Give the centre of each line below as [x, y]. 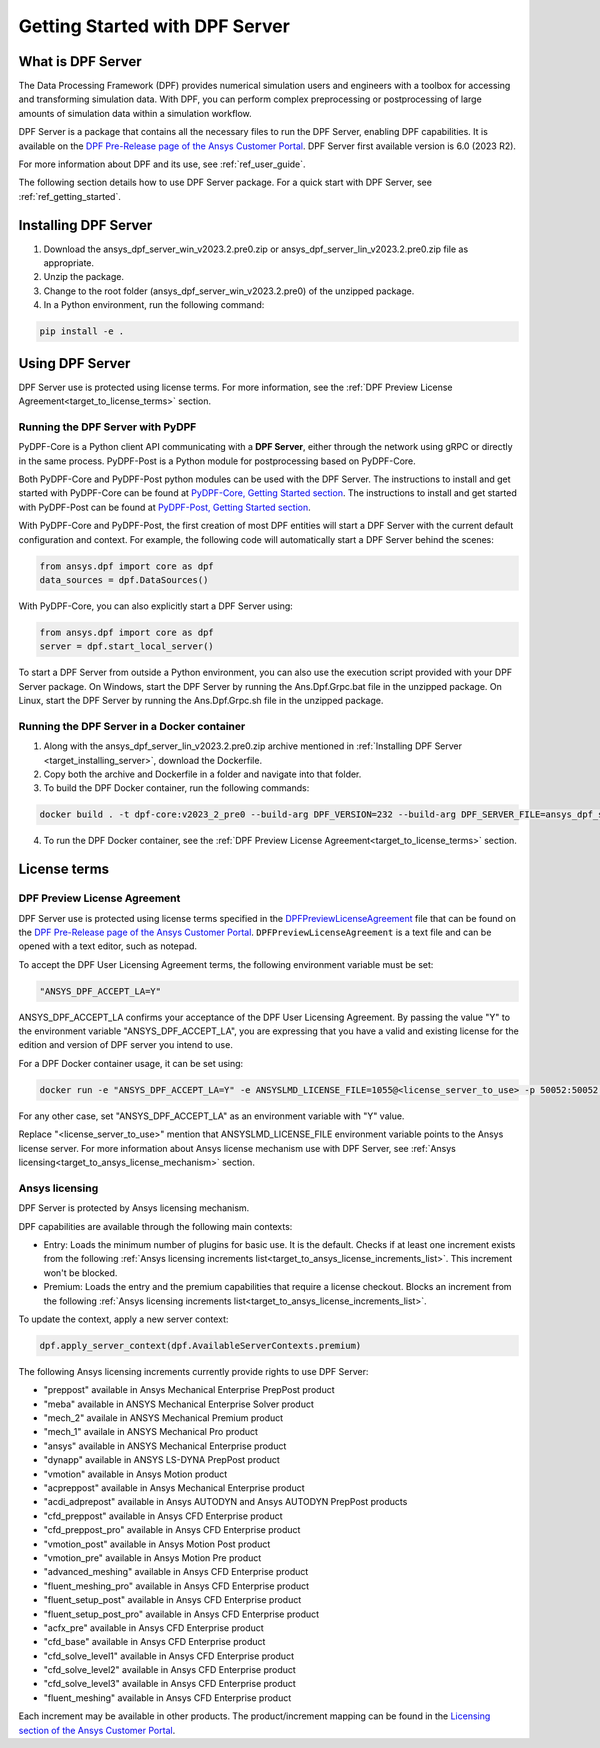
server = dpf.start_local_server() [126, 646]
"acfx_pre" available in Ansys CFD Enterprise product [153, 1627]
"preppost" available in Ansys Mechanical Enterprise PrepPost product [189, 1390]
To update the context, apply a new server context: [123, 1319]
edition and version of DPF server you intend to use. [126, 1045]
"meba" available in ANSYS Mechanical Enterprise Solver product [179, 1404]
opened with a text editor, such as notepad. [108, 946]
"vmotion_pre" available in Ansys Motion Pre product [152, 1557]
